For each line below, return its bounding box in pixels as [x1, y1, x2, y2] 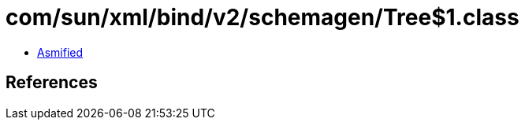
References [6, 72, 98, 93]
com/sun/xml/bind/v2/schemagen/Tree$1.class [6, 4, 519, 31]
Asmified [37, 45, 84, 59]
